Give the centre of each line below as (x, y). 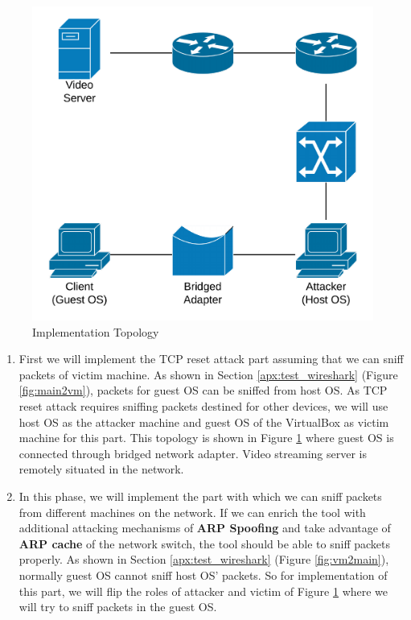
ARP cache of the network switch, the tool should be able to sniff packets (205, 543)
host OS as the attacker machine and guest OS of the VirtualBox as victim (204, 422)
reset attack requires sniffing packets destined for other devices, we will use (203, 405)
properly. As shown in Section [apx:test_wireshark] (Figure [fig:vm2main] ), (204, 559)
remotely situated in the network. (101, 469)
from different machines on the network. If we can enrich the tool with (192, 512)
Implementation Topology (96, 331)
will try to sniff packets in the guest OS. (118, 607)
